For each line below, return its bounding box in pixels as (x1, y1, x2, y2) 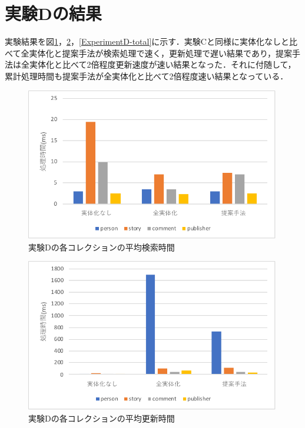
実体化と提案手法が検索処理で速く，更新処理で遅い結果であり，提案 (29, 46, 292, 59)
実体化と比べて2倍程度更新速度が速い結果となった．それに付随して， (29, 58, 296, 71)
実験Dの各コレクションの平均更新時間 (28, 412, 175, 424)
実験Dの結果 (5, 1, 102, 25)
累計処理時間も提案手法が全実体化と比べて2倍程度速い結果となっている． (5, 69, 289, 82)
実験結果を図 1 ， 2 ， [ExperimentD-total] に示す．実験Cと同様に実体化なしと (5, 35, 289, 48)
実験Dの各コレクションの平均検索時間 (28, 240, 175, 253)
